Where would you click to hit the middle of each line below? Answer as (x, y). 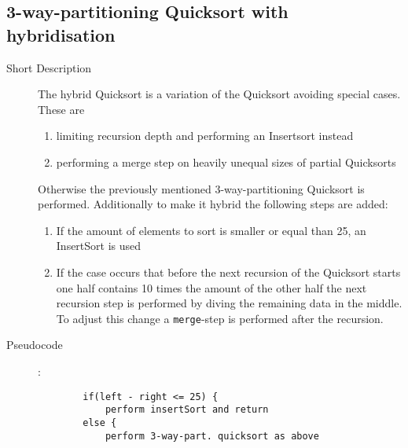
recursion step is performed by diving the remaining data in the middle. (229, 303)
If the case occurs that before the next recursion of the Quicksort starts (228, 272)
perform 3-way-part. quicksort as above (212, 436)
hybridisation (61, 34)
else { (100, 422)
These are (61, 109)
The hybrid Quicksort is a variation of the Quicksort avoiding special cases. (219, 94)
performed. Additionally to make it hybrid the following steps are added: (213, 204)
